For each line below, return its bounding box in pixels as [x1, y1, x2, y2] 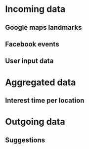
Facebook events [5, 40, 59, 48]
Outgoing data [5, 116, 65, 127]
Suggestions [5, 136, 45, 144]
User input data [5, 57, 54, 65]
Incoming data [5, 3, 66, 15]
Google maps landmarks [5, 23, 82, 32]
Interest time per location [5, 96, 85, 104]
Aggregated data [5, 77, 76, 88]
